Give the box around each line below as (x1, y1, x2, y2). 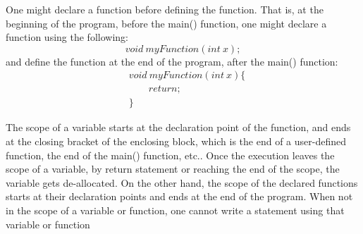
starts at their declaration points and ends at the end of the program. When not (6, 189, 353, 204)
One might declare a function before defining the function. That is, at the (6, 2, 324, 16)
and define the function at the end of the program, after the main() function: (6, 54, 338, 68)
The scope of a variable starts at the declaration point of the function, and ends (6, 120, 351, 135)
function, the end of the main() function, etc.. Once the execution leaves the (6, 147, 335, 162)
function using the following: (6, 30, 128, 44)
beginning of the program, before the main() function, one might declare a (6, 16, 327, 30)
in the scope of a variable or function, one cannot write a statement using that (6, 203, 345, 218)
